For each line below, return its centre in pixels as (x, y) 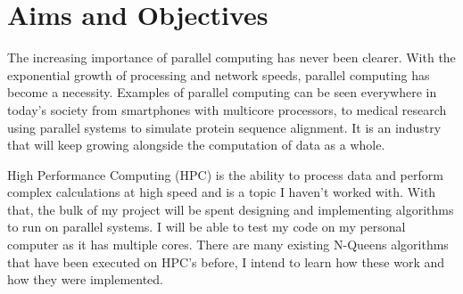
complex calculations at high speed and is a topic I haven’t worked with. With (222, 192)
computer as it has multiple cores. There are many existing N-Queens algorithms (228, 245)
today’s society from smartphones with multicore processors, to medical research (227, 109)
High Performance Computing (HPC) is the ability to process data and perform (225, 174)
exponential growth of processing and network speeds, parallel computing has (219, 74)
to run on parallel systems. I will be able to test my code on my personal (207, 227)
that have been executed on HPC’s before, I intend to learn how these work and (226, 261)
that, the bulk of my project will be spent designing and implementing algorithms (231, 209)
